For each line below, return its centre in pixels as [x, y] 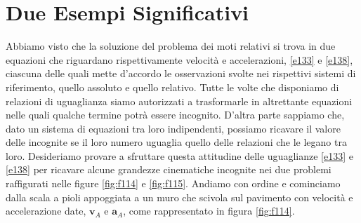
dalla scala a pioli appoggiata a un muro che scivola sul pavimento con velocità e [179, 197]
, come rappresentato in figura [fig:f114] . [209, 211]
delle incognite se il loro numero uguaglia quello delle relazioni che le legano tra [176, 142]
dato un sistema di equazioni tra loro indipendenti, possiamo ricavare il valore [173, 128]
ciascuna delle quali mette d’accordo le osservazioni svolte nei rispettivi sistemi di [181, 73]
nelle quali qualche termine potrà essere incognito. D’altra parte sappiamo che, [175, 115]
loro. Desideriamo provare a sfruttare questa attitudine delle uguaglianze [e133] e [179, 155]
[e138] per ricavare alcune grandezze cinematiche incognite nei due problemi [169, 169]
